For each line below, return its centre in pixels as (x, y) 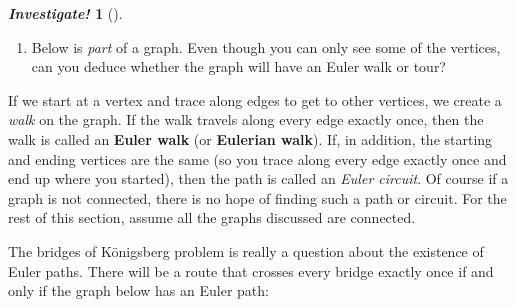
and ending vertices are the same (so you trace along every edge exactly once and (257, 158)
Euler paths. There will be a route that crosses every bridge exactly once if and (251, 270)
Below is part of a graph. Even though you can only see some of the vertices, (266, 46)
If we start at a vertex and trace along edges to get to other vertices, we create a (255, 99)
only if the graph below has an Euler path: (138, 290)
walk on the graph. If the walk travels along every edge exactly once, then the (246, 119)
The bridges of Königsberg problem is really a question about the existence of (246, 250)
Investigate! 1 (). (65, 13)
